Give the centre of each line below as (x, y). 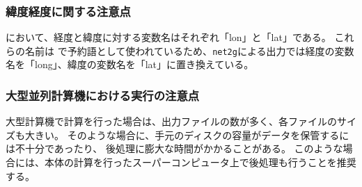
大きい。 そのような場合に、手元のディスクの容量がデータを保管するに (187, 135)
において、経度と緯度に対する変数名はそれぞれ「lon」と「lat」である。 (168, 37)
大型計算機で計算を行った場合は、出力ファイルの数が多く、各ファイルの (171, 121)
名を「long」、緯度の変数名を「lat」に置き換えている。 (130, 64)
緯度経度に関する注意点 (68, 11)
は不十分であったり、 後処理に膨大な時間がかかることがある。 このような (174, 148)
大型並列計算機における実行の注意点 (103, 95)
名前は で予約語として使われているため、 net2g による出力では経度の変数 (189, 50)
